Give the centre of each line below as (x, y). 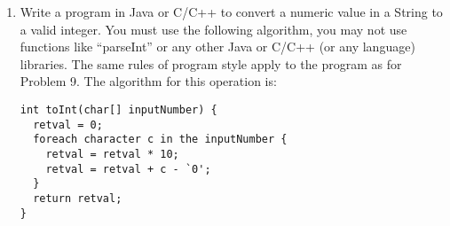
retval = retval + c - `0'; (128, 169)
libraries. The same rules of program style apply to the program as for (211, 63)
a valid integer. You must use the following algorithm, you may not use (213, 29)
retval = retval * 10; (112, 154)
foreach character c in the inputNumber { (160, 140)
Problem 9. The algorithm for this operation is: (148, 81)
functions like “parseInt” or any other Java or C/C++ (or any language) (217, 47)
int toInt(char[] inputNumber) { (118, 109)
